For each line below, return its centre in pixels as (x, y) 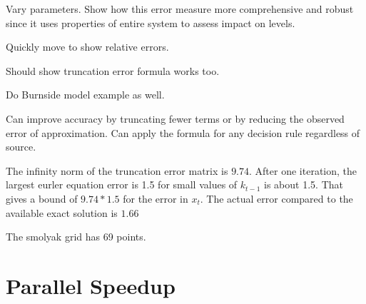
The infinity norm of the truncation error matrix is (117, 170)
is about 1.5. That (304, 184)
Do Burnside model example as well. (85, 95)
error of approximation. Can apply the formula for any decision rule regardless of (183, 132)
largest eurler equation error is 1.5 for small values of (122, 184)
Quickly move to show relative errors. (87, 47)
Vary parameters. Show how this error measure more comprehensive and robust (180, 9)
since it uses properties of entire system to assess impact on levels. (151, 22)
